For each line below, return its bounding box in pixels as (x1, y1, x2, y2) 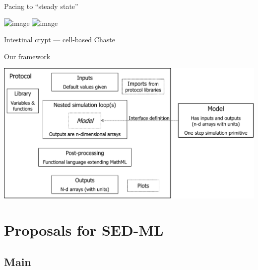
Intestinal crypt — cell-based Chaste (4, 34, 115, 45)
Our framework (4, 51, 51, 61)
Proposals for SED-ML (4, 220, 164, 240)
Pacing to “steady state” (4, 1, 78, 11)
